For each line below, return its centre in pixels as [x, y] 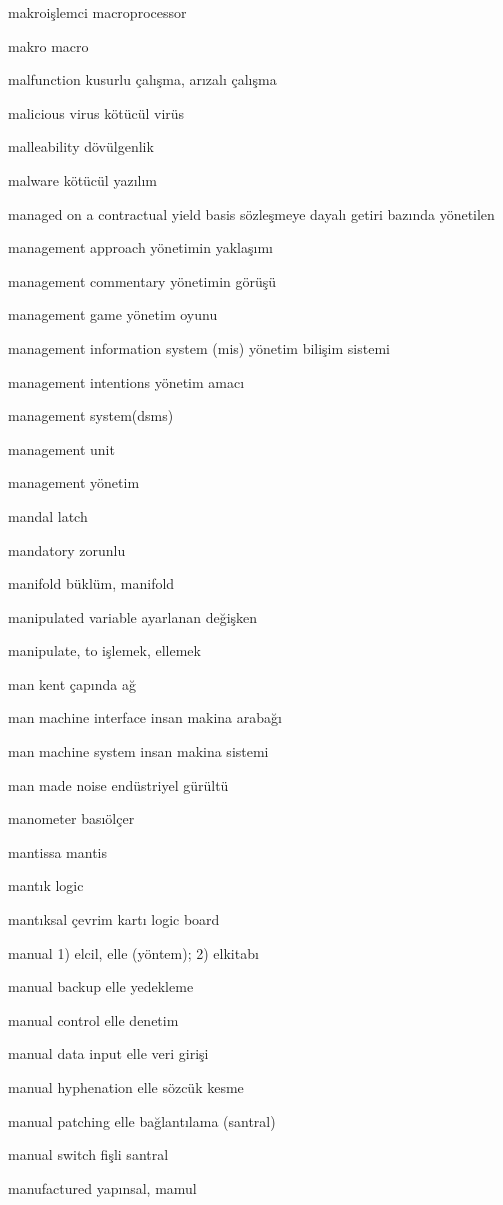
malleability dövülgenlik [81, 146]
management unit [61, 448]
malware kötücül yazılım [82, 179]
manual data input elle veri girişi [108, 1053]
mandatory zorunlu [67, 549]
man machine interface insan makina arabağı [145, 717]
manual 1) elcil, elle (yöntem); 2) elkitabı [133, 952]
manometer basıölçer [71, 818]
